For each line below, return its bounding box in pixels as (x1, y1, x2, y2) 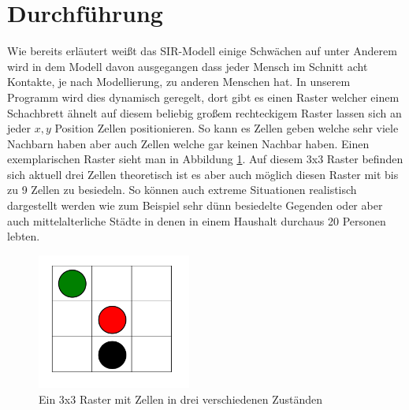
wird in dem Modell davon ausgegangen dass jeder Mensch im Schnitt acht (7, 58, 368, 74)
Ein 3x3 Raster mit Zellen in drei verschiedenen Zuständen (39, 390, 323, 407)
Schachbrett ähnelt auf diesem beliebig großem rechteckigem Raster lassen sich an (7, 104, 402, 121)
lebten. (7, 228, 40, 244)
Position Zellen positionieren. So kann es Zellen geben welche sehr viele (54, 120, 399, 136)
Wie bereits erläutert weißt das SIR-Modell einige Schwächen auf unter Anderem (7, 43, 397, 59)
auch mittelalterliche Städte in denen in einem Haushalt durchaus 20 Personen (7, 212, 386, 229)
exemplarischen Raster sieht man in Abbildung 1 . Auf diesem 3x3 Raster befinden (7, 151, 403, 167)
